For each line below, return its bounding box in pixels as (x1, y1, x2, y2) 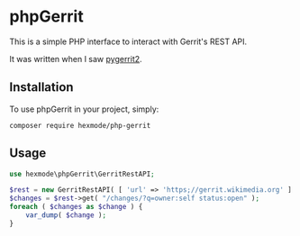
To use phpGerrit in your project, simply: (9, 104, 159, 114)
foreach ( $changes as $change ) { (9, 203, 143, 212)
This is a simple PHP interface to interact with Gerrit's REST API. (9, 36, 248, 47)
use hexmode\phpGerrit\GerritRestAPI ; (9, 169, 155, 178)
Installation (9, 79, 74, 95)
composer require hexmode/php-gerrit (9, 121, 151, 130)
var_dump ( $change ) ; (25, 211, 106, 220)
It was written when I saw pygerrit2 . (9, 53, 142, 64)
